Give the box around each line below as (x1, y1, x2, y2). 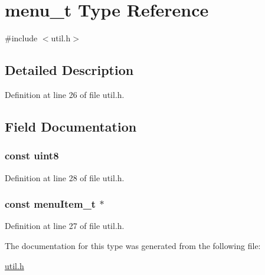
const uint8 (5, 148, 59, 163)
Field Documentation (5, 117, 137, 135)
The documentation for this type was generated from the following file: (5, 239, 261, 251)
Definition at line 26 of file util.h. (5, 88, 125, 100)
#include (5, 32, 38, 44)
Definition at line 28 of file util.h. (5, 171, 125, 184)
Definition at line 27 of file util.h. (5, 220, 125, 232)
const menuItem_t (5, 197, 96, 211)
